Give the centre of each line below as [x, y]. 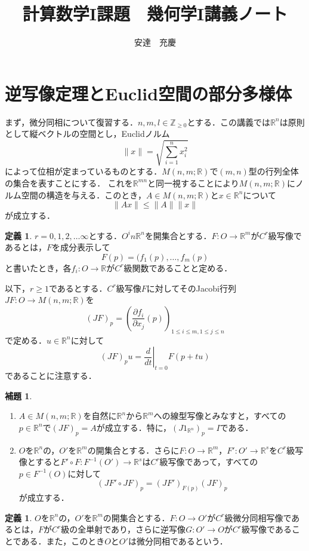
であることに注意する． [51, 375]
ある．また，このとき [63, 541]
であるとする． [78, 288]
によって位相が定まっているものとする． [84, 171]
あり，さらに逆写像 [149, 529]
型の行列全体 [274, 171]
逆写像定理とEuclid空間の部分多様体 [149, 93]
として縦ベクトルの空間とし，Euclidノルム [87, 134]
